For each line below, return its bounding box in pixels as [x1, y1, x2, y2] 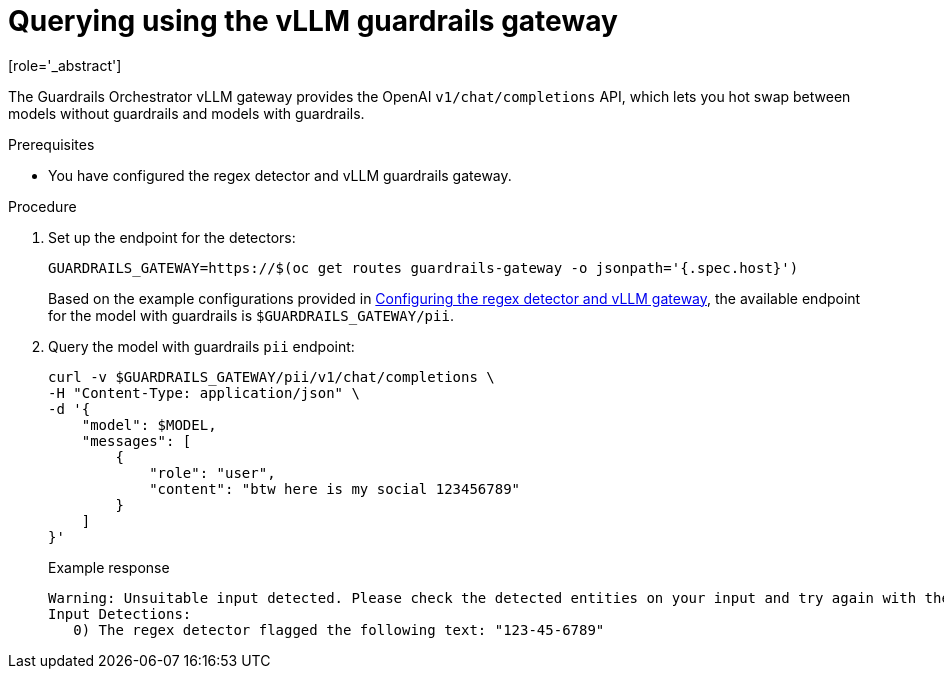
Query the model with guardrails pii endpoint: [48, 337, 355, 355]
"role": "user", [149, 464, 276, 481]
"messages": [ [81, 432, 192, 449]
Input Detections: [48, 605, 192, 622]
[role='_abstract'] [8, 56, 122, 74]
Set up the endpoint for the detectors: [48, 228, 296, 246]
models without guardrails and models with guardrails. [8, 104, 365, 122]
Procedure [8, 197, 77, 215]
